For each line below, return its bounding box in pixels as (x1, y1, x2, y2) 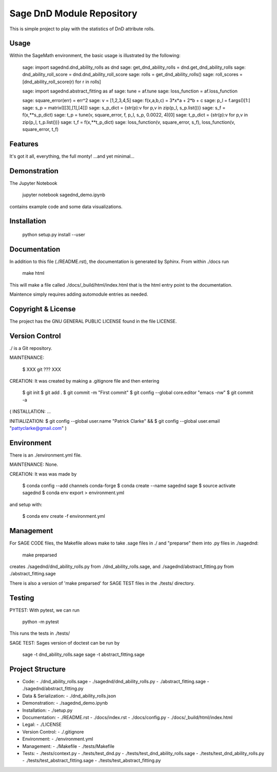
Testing (9, 593, 34, 602)
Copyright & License (9, 305, 76, 313)
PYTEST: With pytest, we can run (9, 607, 80, 613)
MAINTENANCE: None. (9, 461, 58, 467)
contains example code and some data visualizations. (9, 203, 123, 210)
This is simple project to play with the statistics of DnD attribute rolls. (9, 26, 155, 32)
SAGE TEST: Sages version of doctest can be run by (9, 639, 120, 646)
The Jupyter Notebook (9, 180, 57, 186)
